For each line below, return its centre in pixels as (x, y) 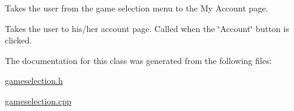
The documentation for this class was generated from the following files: (139, 60)
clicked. (18, 40)
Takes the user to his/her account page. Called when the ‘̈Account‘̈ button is (147, 28)
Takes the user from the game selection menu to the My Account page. (137, 8)
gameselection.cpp (38, 100)
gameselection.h (34, 81)
